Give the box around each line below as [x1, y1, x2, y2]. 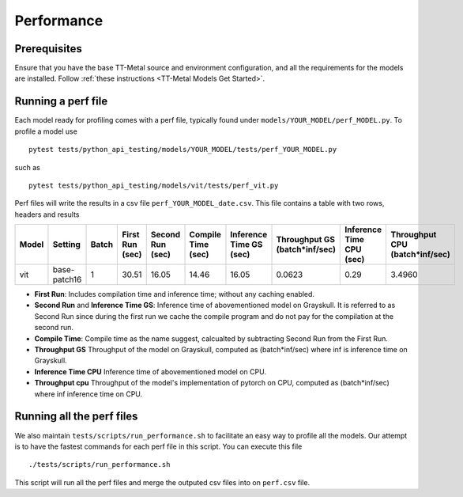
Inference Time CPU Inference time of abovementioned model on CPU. [34, 366, 266, 376]
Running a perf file [14, 95, 108, 108]
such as [14, 162, 41, 172]
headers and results [14, 210, 80, 219]
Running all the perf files [14, 410, 138, 423]
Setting [52, 239, 81, 250]
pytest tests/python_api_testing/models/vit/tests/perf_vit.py [28, 180, 279, 190]
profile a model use [14, 127, 78, 136]
